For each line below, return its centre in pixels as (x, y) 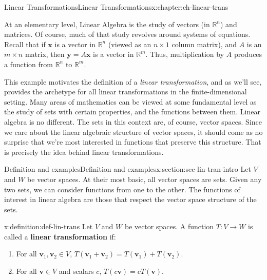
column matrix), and (204, 44)
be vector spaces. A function (169, 226)
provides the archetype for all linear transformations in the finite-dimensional (126, 92)
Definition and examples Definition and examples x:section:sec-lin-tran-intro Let (128, 169)
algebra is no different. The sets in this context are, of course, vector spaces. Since (133, 121)
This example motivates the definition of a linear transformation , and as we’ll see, (133, 81)
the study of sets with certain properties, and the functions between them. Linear (132, 112)
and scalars (76, 271)
